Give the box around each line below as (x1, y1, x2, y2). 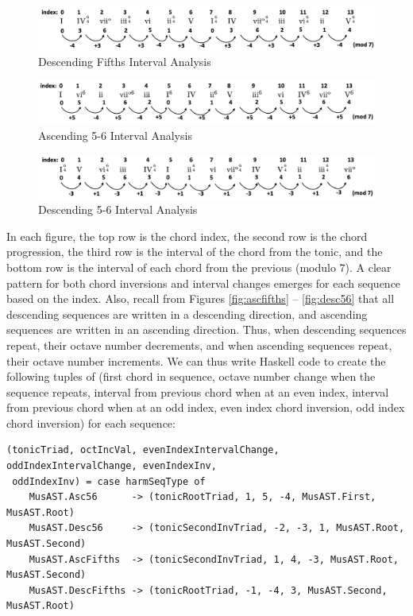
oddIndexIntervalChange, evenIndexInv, (6, 460, 217, 472)
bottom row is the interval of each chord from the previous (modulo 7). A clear (6, 258, 392, 275)
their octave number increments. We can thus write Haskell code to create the (6, 352, 386, 369)
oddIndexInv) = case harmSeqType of (12, 475, 206, 487)
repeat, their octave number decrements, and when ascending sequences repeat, (6, 336, 392, 353)
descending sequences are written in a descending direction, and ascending (6, 305, 368, 322)
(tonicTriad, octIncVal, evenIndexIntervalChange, (6, 444, 280, 456)
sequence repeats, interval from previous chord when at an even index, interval (6, 383, 389, 400)
